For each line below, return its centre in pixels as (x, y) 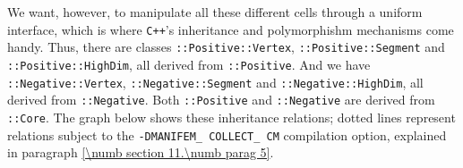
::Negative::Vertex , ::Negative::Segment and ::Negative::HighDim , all (215, 82)
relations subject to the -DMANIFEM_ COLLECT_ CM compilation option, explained (227, 134)
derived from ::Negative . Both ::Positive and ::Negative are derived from (221, 100)
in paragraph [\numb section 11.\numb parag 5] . (141, 152)
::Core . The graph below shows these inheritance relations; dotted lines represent (231, 117)
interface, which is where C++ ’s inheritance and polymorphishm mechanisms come (231, 29)
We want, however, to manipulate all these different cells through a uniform (215, 12)
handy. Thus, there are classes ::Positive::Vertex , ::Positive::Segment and (226, 47)
